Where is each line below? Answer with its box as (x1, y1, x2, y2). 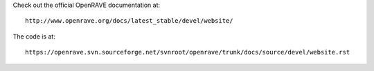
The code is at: (12, 32, 55, 41)
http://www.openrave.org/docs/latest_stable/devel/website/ (25, 17, 233, 25)
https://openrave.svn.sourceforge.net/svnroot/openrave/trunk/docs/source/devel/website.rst (25, 48, 350, 57)
